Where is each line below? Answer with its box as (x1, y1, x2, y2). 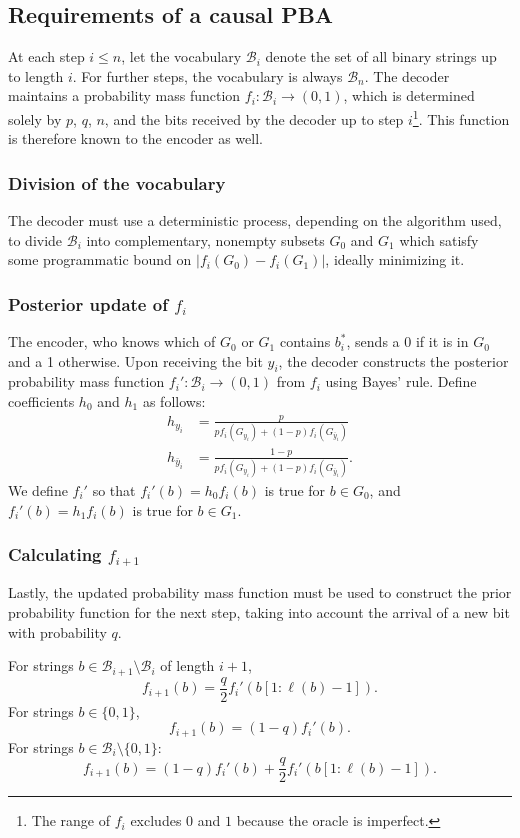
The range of (31, 810, 111, 831)
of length (160, 655, 215, 676)
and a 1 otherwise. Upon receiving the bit (8, 350, 263, 371)
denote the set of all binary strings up (265, 46, 497, 67)
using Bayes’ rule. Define (325, 371, 477, 392)
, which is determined (343, 85, 475, 106)
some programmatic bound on (8, 249, 192, 270)
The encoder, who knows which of (8, 331, 216, 352)
